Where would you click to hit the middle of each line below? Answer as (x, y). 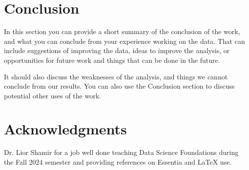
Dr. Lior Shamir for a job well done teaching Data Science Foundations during (121, 152)
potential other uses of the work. (52, 95)
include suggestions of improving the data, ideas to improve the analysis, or (117, 50)
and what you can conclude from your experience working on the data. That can (124, 41)
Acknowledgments (65, 129)
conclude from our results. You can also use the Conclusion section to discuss (119, 86)
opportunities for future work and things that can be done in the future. (112, 60)
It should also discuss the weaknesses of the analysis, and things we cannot (116, 76)
